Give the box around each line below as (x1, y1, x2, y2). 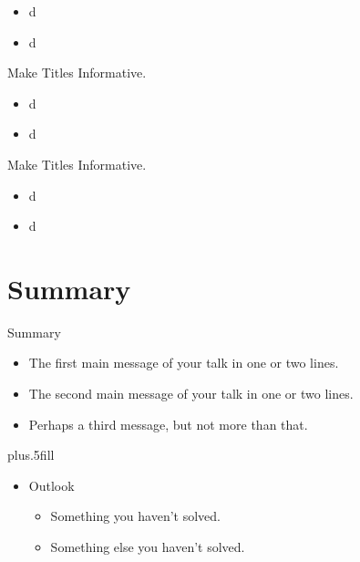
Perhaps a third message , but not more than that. (28, 414, 308, 433)
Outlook (28, 475, 75, 494)
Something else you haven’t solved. (50, 537, 245, 557)
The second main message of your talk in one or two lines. (28, 384, 354, 403)
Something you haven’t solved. (50, 506, 221, 526)
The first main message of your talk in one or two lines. (28, 353, 339, 372)
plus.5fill (7, 445, 55, 464)
